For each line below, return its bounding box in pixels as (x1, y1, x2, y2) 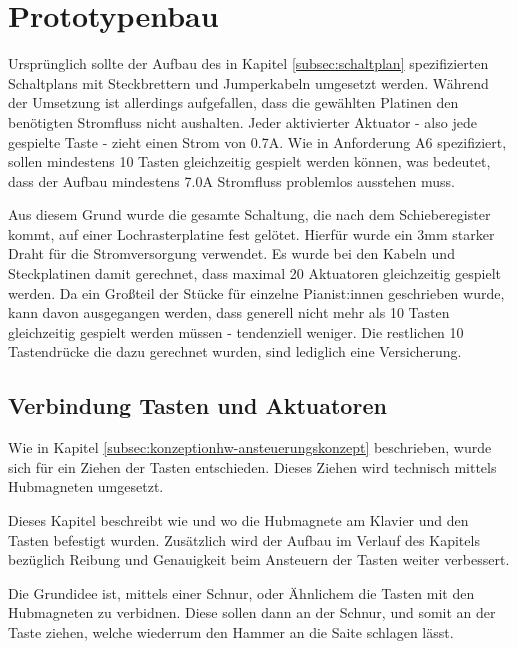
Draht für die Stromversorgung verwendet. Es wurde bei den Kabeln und (8, 243, 455, 264)
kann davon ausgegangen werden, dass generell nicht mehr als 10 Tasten (8, 302, 450, 323)
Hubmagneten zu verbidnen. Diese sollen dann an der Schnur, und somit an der (8, 602, 496, 623)
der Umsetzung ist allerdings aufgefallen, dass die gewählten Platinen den (8, 92, 459, 113)
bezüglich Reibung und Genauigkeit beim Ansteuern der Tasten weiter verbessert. (8, 549, 510, 570)
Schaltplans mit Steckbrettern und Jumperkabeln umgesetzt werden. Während (8, 72, 489, 93)
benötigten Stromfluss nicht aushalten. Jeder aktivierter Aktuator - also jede (8, 111, 477, 132)
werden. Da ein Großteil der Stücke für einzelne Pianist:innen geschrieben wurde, (8, 282, 505, 303)
